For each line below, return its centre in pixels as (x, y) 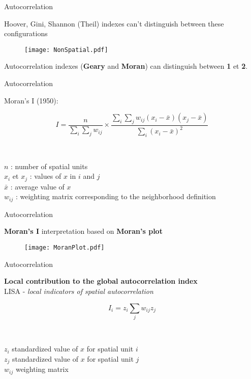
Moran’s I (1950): (31, 100)
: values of (45, 176)
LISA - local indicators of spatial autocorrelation (79, 291)
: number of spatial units (49, 166)
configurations (26, 33)
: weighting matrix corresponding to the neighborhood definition (116, 196)
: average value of (37, 186)
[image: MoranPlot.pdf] (65, 248)
